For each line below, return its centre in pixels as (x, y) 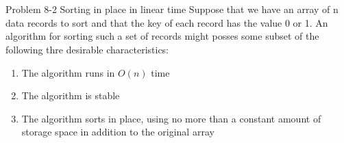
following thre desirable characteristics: (87, 49)
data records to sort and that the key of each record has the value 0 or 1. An (167, 22)
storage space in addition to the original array (118, 132)
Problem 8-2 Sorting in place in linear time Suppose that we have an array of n (172, 9)
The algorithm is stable (71, 95)
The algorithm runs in (68, 72)
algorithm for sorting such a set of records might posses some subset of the (162, 36)
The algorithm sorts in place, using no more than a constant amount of (171, 118)
